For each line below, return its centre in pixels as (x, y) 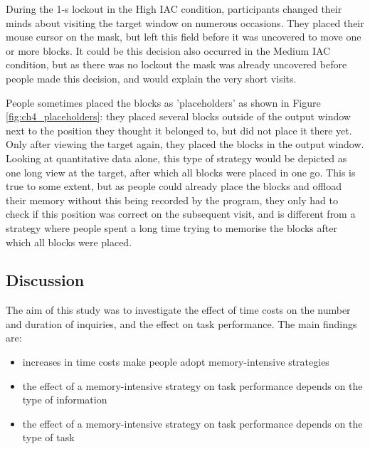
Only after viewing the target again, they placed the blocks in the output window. (185, 144)
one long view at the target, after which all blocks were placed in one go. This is (181, 172)
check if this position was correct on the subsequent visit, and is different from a (181, 214)
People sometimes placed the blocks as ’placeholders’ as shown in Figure (163, 102)
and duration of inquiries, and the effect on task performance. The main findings (181, 323)
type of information (65, 400)
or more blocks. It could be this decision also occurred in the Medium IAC (168, 50)
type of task (48, 437)
